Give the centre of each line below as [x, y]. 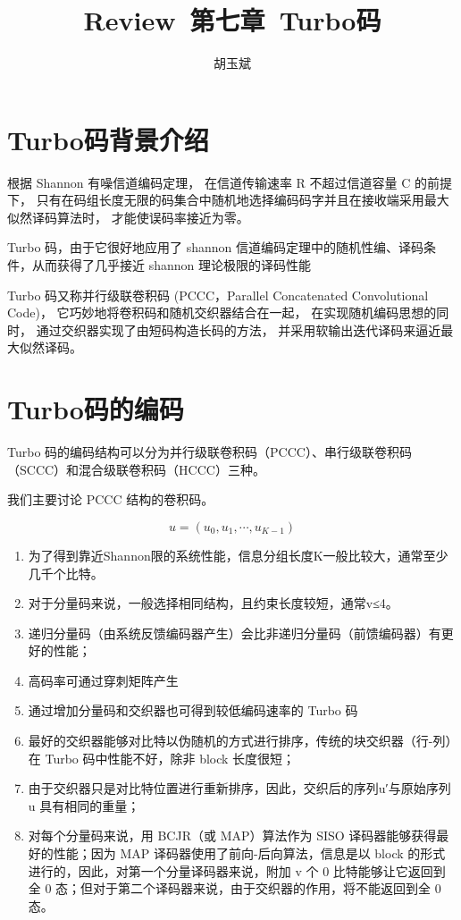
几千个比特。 [66, 573]
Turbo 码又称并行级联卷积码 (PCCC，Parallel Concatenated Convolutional [218, 295]
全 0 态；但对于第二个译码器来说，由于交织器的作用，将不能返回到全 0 [235, 888]
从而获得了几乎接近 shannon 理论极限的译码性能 [171, 265]
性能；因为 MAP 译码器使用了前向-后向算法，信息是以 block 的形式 [249, 853]
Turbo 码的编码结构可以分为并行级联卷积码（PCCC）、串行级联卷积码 [210, 452]
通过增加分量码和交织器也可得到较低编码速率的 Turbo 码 [193, 710]
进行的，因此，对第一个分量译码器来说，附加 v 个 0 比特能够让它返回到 [237, 870]
